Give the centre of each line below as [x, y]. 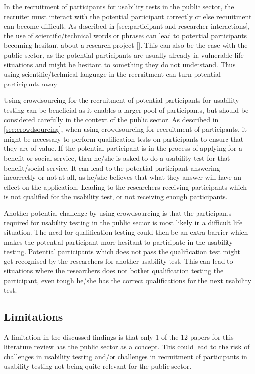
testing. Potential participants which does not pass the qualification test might [122, 251]
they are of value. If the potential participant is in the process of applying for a [123, 148]
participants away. [31, 83]
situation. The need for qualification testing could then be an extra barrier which [126, 232]
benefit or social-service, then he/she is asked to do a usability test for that [117, 158]
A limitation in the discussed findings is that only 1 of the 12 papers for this [119, 337]
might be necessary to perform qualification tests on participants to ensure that [124, 138]
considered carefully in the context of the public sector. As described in [111, 119]
